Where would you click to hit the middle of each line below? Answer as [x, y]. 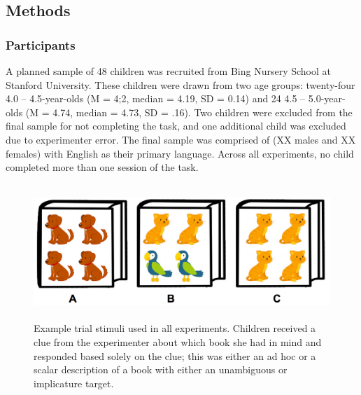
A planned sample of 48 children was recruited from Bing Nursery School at [168, 71]
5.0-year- [327, 98]
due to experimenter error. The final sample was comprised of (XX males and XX [181, 139]
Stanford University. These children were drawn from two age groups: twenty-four [180, 84]
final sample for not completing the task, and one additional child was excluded [176, 126]
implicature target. [74, 383]
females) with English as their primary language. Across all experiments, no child [180, 153]
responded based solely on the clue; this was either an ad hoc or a [175, 355]
